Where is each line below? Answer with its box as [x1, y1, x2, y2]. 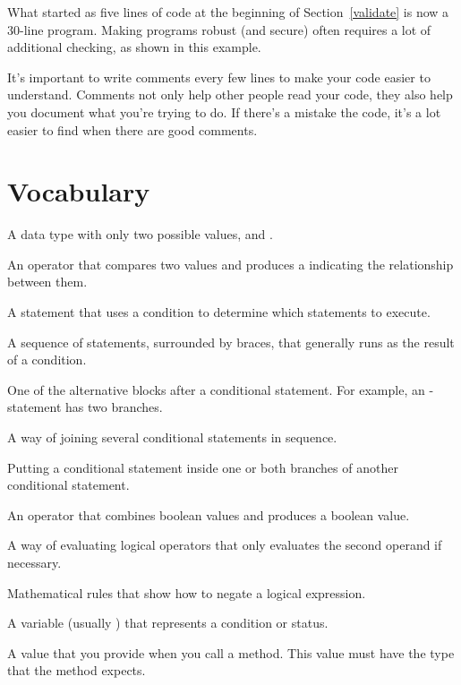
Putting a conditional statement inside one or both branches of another [7, 458, 398, 476]
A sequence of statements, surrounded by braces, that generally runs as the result [7, 332, 455, 351]
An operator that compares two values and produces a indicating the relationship [7, 254, 454, 273]
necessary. [7, 553, 62, 571]
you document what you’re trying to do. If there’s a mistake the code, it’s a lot [7, 102, 441, 121]
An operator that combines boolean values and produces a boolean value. [7, 505, 410, 524]
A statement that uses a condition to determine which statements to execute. [7, 303, 431, 321]
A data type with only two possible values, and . [7, 225, 273, 244]
